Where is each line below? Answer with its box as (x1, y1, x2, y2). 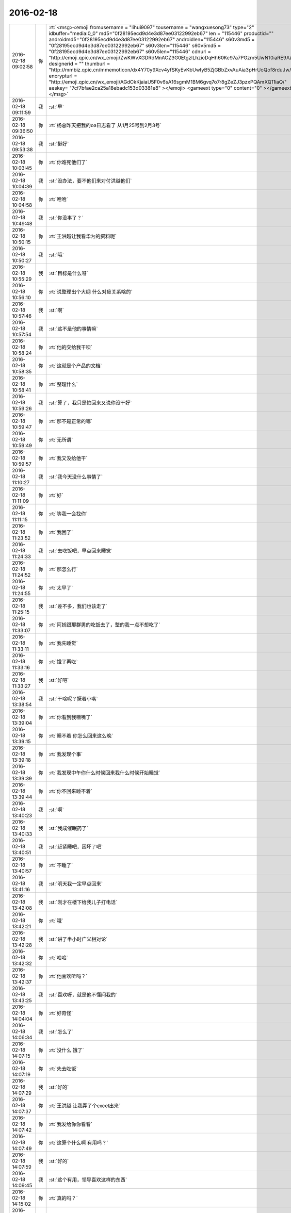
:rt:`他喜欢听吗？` (48, 973, 88, 980)
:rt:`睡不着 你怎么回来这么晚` (48, 732, 113, 739)
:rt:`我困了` (48, 529, 73, 536)
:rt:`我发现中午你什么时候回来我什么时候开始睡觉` (48, 769, 161, 776)
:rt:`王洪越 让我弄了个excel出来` (48, 1102, 121, 1109)
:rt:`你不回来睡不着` (48, 787, 93, 794)
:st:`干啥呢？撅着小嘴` (48, 695, 98, 702)
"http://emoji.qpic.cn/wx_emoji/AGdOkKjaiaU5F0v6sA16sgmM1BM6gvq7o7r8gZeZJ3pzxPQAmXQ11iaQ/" (48, 78, 287, 85)
